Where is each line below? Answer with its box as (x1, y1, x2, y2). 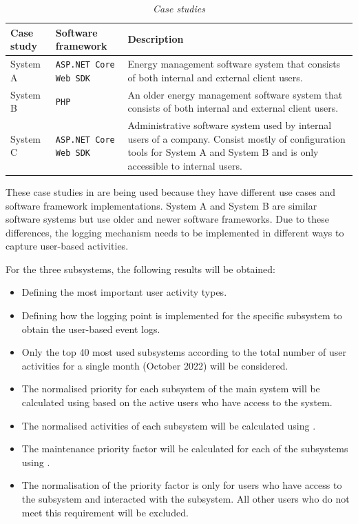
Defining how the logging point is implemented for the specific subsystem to (21, 308, 342, 323)
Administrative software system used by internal (127, 118, 332, 132)
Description (127, 32, 184, 46)
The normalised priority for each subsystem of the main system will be (21, 381, 320, 396)
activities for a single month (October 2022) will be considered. (21, 358, 288, 372)
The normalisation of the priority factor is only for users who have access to (21, 478, 342, 492)
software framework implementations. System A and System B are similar (6, 198, 317, 212)
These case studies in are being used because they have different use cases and (6, 184, 336, 199)
